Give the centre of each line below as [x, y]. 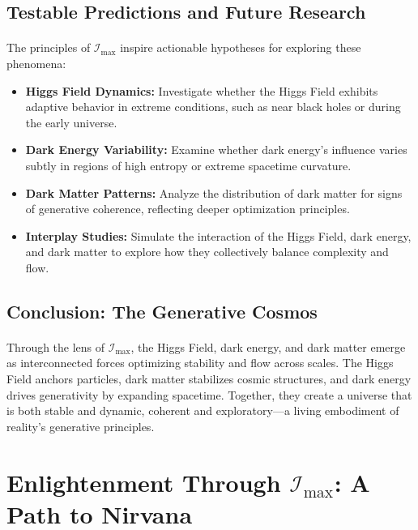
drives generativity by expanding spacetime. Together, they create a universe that [209, 394]
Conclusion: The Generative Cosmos [162, 311]
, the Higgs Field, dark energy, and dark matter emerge [268, 346]
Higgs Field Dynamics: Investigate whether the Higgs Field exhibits [202, 90]
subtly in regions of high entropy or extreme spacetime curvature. [188, 165]
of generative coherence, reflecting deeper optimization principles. [188, 209]
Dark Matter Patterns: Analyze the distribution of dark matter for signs [214, 192]
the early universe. [71, 122]
